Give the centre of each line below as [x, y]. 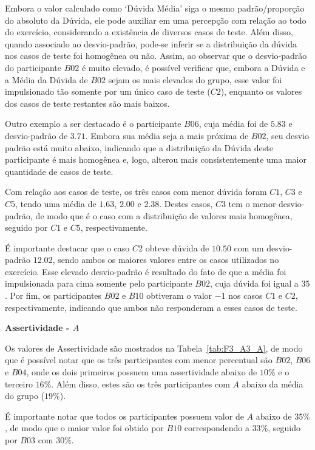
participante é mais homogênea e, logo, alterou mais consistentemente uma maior [156, 159]
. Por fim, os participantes [53, 295]
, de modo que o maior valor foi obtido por [84, 428]
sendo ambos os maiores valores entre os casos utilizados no [168, 260]
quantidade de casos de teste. [59, 171]
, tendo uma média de [56, 203]
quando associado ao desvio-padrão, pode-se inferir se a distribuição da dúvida [151, 43]
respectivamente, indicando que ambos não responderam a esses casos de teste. [151, 307]
